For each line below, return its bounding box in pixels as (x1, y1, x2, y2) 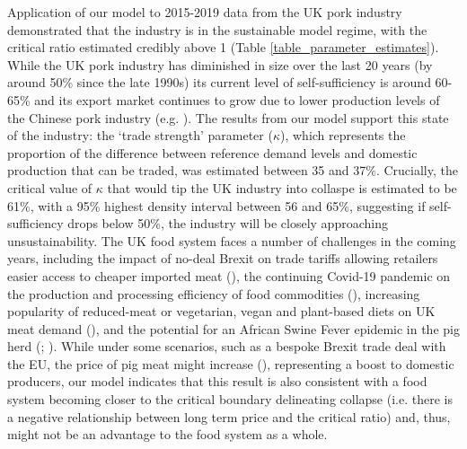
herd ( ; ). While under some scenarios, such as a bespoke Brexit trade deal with (7, 337, 446, 356)
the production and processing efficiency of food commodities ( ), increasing (7, 284, 420, 303)
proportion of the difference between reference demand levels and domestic (7, 143, 418, 162)
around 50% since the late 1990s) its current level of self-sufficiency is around (7, 73, 431, 92)
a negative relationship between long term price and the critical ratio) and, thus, (7, 407, 451, 426)
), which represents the (280, 126, 406, 145)
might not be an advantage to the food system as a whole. (7, 425, 328, 444)
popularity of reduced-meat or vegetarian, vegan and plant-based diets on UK (7, 302, 436, 321)
